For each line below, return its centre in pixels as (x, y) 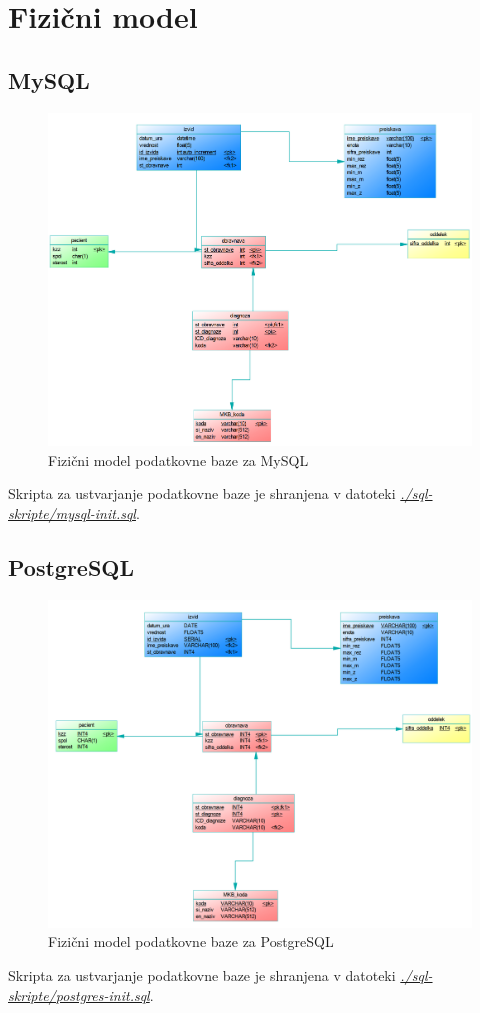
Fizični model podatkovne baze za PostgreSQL (191, 941)
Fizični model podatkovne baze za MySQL (178, 459)
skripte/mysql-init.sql (72, 513)
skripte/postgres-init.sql (79, 994)
